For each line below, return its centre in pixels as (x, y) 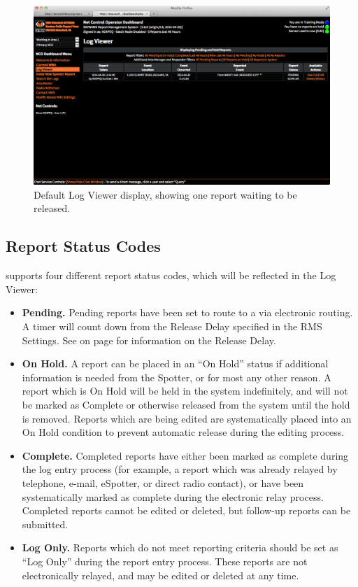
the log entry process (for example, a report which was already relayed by (180, 469)
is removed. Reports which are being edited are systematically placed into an (187, 418)
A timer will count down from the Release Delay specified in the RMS (172, 326)
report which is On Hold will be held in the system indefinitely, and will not (185, 391)
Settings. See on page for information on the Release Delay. (149, 340)
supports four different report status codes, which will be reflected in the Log (171, 275)
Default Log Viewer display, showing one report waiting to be (165, 194)
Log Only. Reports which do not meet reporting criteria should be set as (180, 547)
